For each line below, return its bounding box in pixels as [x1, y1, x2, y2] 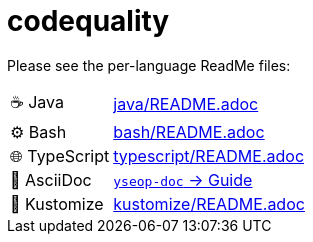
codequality [7, 4, 170, 38]
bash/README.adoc [113, 121, 265, 142]
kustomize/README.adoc [113, 193, 305, 214]
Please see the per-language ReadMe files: [7, 56, 291, 74]
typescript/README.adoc [113, 145, 305, 166]
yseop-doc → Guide [113, 169, 253, 190]
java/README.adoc [113, 94, 259, 115]
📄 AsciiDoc [10, 169, 92, 190]
